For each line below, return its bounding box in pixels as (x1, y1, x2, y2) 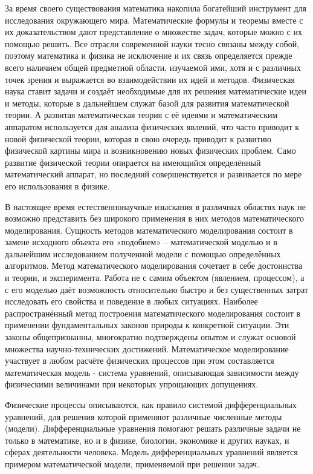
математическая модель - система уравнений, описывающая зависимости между (5, 366, 299, 378)
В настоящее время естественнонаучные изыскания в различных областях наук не (5, 200, 306, 212)
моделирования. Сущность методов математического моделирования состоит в (5, 223, 293, 236)
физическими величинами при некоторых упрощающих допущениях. (5, 378, 259, 390)
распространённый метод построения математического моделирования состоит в (5, 306, 301, 319)
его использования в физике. (5, 179, 110, 192)
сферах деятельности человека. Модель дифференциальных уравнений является (5, 446, 298, 458)
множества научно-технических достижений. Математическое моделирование (5, 342, 289, 355)
